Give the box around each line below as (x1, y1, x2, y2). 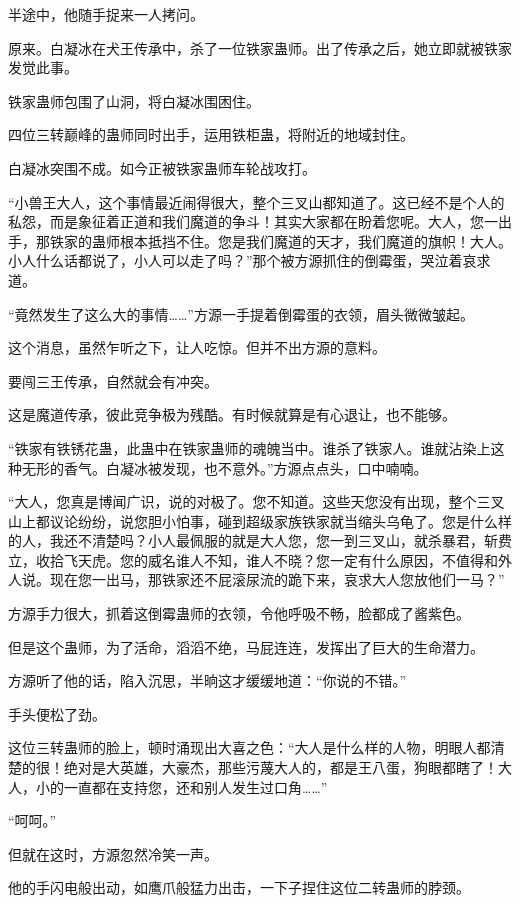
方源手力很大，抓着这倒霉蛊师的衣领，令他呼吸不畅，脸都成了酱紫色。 (8, 603, 470, 624)
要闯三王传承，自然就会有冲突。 (8, 370, 218, 391)
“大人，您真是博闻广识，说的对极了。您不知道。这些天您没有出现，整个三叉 (8, 491, 505, 512)
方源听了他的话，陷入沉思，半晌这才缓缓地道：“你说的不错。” (8, 670, 407, 691)
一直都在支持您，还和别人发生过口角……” (63, 776, 328, 797)
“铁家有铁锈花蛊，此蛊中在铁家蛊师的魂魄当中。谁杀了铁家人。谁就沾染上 (8, 437, 491, 458)
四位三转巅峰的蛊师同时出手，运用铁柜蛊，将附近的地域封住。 (8, 124, 414, 145)
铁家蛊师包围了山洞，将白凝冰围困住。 (8, 90, 260, 111)
